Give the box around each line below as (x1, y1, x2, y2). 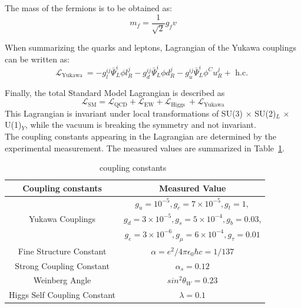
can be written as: (5, 52, 70, 65)
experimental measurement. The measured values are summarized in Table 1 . (5, 141, 285, 154)
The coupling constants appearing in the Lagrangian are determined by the (5, 130, 276, 142)
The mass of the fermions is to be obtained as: (5, 2, 172, 14)
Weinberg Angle (33, 274, 91, 286)
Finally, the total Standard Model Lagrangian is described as (5, 86, 225, 98)
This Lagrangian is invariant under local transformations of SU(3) (5, 107, 243, 119)
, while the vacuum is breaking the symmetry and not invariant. (25, 118, 256, 131)
